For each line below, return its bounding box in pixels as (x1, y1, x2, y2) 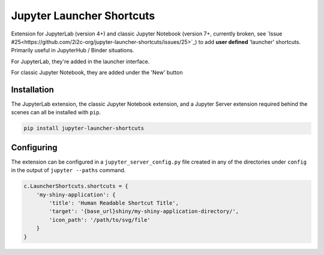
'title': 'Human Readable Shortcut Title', (49, 200, 179, 207)
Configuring (11, 142, 58, 153)
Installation (11, 84, 54, 94)
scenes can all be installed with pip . (11, 109, 101, 116)
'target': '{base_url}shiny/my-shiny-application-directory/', (49, 208, 239, 215)
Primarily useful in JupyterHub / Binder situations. (11, 47, 134, 54)
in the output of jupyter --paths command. (11, 167, 126, 174)
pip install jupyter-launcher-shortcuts (23, 125, 144, 132)
